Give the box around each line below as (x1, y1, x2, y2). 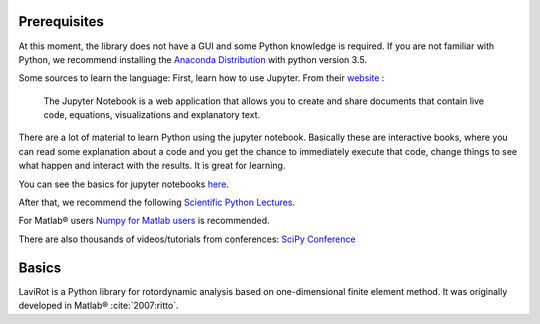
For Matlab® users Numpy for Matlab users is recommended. (18, 215, 270, 227)
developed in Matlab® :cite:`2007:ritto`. (18, 300, 179, 312)
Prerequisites (18, 13, 104, 30)
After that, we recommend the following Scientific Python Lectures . (18, 196, 295, 209)
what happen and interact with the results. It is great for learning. (18, 160, 286, 172)
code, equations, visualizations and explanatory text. (43, 109, 261, 121)
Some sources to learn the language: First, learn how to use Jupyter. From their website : (18, 72, 385, 84)
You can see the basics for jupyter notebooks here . (18, 178, 230, 190)
